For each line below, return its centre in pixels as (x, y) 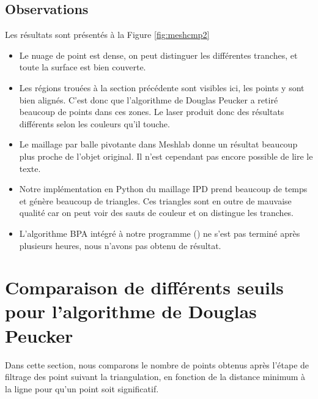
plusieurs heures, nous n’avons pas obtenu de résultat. (120, 245)
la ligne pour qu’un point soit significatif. (82, 388)
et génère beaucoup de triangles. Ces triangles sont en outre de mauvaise (155, 200)
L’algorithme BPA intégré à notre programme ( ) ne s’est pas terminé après (160, 233)
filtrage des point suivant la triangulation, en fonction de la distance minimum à (155, 377)
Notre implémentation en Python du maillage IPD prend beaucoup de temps (163, 189)
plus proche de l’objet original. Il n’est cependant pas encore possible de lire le (166, 156)
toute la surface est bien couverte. (83, 67)
